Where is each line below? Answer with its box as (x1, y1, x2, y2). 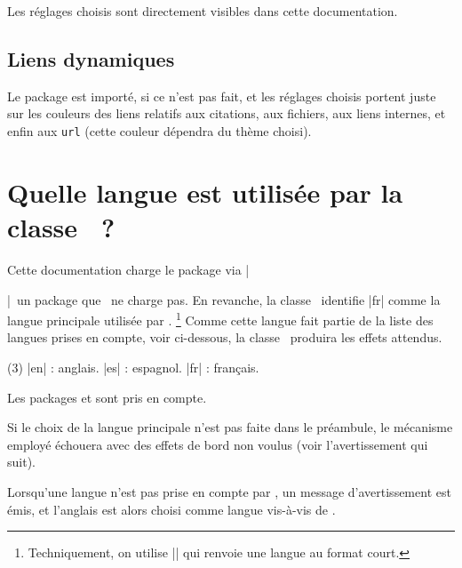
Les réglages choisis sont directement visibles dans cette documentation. (7, 2, 398, 20)
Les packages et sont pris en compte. (7, 388, 207, 406)
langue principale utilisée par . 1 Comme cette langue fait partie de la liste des (7, 308, 434, 329)
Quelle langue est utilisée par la (7, 173, 403, 210)
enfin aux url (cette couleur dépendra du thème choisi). (7, 121, 312, 140)
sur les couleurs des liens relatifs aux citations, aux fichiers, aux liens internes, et (7, 104, 446, 123)
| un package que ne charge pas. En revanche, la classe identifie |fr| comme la (7, 290, 441, 308)
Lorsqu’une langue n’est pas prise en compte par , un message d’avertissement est (7, 482, 451, 500)
